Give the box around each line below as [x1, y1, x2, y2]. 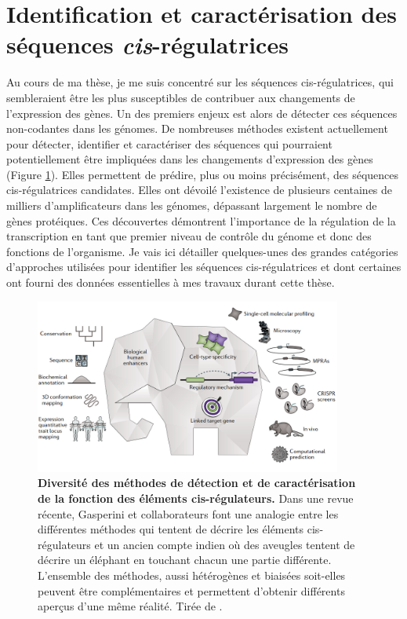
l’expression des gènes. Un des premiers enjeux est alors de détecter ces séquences [6, 104, 398, 121]
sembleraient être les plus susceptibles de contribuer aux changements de [6, 89, 355, 105]
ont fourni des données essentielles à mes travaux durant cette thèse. [6, 274, 335, 291]
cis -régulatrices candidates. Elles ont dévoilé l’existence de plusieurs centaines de [6, 181, 393, 198]
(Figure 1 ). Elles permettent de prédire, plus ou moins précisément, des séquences [6, 166, 399, 182]
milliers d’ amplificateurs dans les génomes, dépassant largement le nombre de [6, 197, 377, 214]
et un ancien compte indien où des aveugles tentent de [94, 536, 355, 552]
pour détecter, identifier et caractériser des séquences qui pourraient [6, 135, 333, 152]
